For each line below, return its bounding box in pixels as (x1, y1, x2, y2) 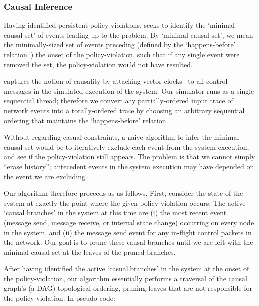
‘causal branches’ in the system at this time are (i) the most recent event (4, 207, 227, 218)
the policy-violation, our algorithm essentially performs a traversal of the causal (4, 273, 247, 283)
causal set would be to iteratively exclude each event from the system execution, (4, 141, 249, 152)
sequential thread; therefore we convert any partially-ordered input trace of (4, 95, 233, 106)
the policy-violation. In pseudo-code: (4, 293, 115, 303)
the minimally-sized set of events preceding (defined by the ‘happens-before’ (4, 39, 236, 50)
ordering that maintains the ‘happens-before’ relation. (4, 115, 168, 125)
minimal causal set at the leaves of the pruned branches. (4, 246, 176, 257)
